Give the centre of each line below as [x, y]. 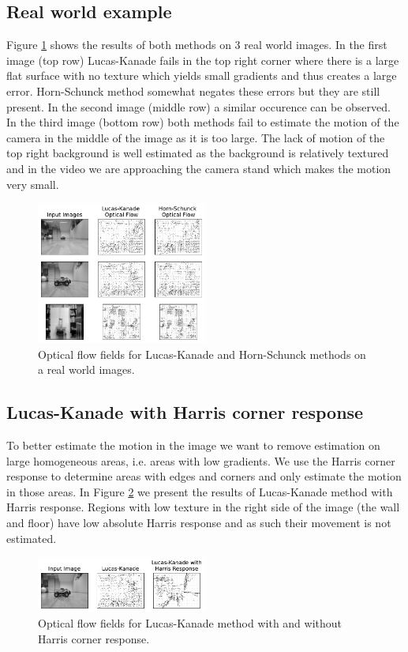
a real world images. [86, 369]
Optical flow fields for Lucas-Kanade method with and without [190, 623]
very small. [33, 184]
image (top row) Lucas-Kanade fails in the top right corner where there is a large [203, 60]
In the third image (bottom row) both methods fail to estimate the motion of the [203, 122]
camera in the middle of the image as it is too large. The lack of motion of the [196, 137]
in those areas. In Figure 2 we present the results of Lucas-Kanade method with [200, 491]
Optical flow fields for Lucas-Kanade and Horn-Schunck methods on [202, 354]
